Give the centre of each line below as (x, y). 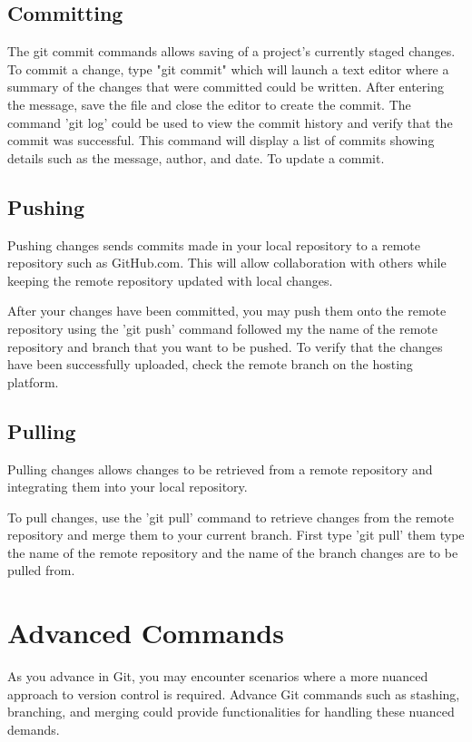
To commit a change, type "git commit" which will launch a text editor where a (228, 68)
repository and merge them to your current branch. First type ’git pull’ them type (236, 535)
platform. (33, 381)
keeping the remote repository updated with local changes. (170, 280)
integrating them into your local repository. (128, 487)
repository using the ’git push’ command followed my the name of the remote (222, 328)
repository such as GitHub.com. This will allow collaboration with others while (227, 263)
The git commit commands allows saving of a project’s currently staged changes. (231, 51)
